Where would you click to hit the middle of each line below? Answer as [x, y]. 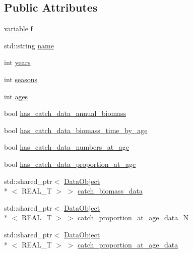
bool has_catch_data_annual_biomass [65, 113]
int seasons [21, 79]
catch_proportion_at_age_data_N [133, 217]
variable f [18, 28]
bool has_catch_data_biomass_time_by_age [76, 130]
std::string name [29, 45]
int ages [16, 96]
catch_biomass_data [110, 191]
